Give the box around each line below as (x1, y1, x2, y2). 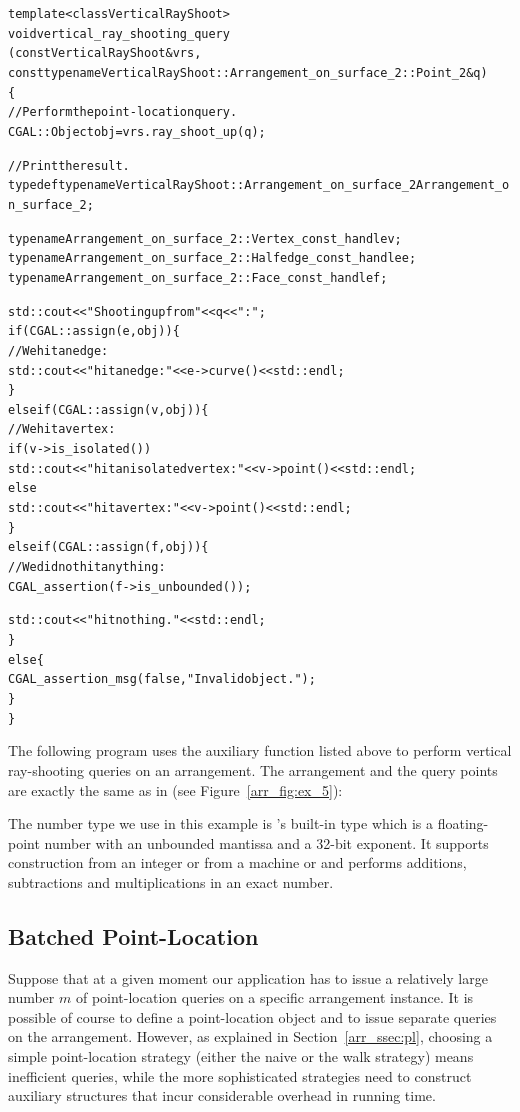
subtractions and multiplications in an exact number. (8, 871, 334, 892)
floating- (437, 813, 489, 834)
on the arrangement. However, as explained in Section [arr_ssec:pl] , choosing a (8, 1026, 493, 1047)
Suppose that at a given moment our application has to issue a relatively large (8, 967, 488, 988)
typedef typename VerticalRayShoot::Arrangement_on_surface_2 (8, 178, 417, 193)
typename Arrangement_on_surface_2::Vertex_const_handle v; (8, 231, 402, 246)
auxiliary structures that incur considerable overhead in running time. (8, 1085, 436, 1106)
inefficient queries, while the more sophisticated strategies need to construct (8, 1065, 472, 1086)
